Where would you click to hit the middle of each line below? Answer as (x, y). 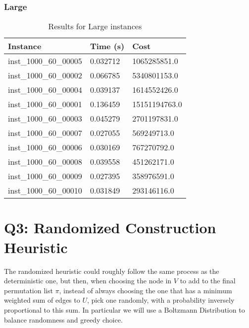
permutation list (28, 290)
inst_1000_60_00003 (45, 119)
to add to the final (208, 281)
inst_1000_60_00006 (45, 147)
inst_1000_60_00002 (45, 75)
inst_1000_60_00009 (45, 176)
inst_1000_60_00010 (45, 191)
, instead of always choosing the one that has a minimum (146, 290)
